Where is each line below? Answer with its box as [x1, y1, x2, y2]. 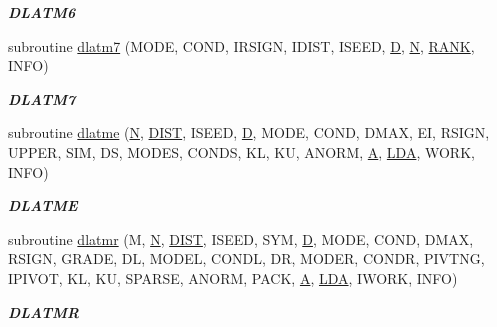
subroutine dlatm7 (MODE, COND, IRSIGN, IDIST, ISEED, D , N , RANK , [8, 35, 475, 56]
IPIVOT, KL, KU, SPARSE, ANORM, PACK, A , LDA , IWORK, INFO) [8, 267, 458, 288]
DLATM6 [8, 2, 76, 22]
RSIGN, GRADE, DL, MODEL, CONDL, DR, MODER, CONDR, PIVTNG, [8, 248, 485, 269]
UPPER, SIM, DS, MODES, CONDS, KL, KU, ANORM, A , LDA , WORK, [8, 141, 475, 162]
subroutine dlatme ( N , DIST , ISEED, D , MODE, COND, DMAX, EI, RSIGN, [8, 122, 490, 143]
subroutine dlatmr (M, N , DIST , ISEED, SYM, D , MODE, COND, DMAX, [8, 228, 474, 249]
